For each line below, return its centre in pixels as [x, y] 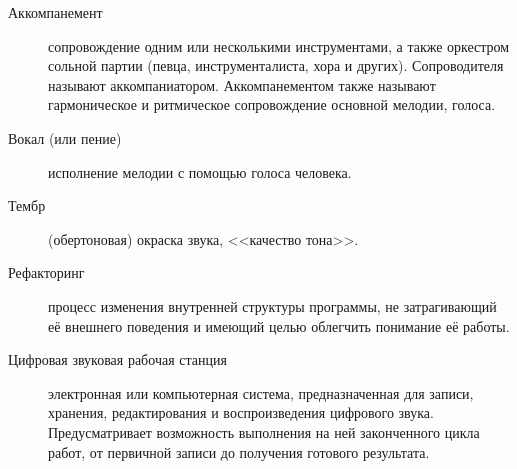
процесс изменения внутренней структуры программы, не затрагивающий [272, 305]
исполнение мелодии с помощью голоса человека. [200, 171]
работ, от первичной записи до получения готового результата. [239, 451]
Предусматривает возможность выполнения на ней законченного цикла [264, 431]
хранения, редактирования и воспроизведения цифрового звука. [241, 412]
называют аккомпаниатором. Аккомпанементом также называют [242, 84]
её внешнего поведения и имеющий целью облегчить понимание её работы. [279, 325]
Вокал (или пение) [65, 137]
